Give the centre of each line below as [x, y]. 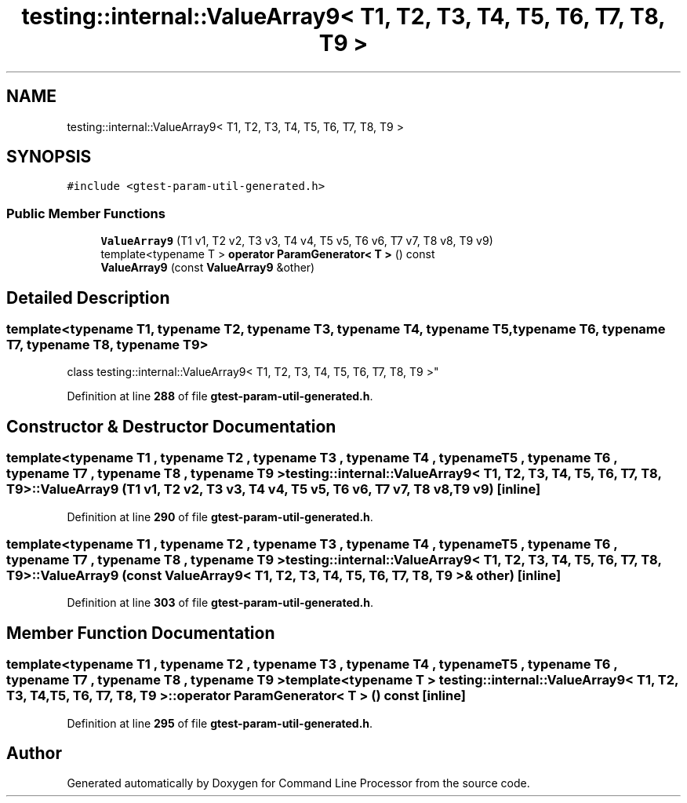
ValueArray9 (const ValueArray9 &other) [208, 268]
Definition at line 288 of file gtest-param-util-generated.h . [220, 396]
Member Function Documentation [141, 633]
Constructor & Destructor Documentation [171, 426]
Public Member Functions [86, 213]
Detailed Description [88, 297]
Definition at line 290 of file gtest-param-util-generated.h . [220, 516]
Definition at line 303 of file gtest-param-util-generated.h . [220, 603]
